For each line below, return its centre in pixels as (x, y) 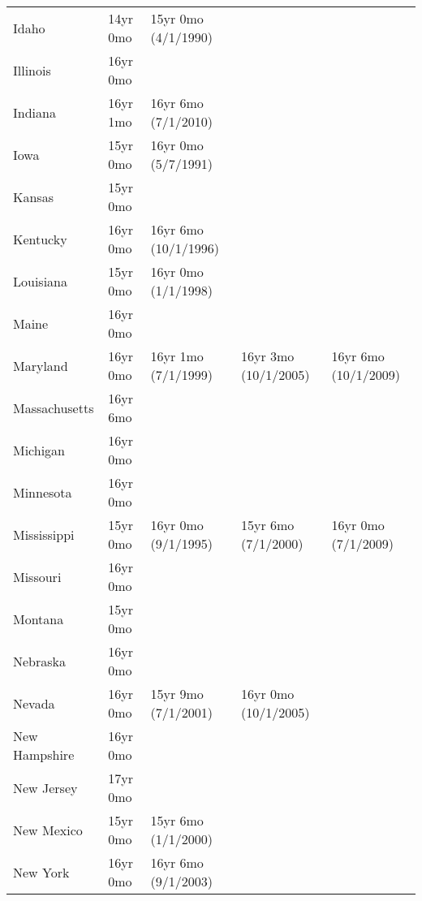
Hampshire (44, 754)
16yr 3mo (267, 356)
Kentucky (40, 239)
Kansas (33, 196)
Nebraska (40, 661)
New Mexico (48, 830)
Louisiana (40, 281)
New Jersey (45, 787)
